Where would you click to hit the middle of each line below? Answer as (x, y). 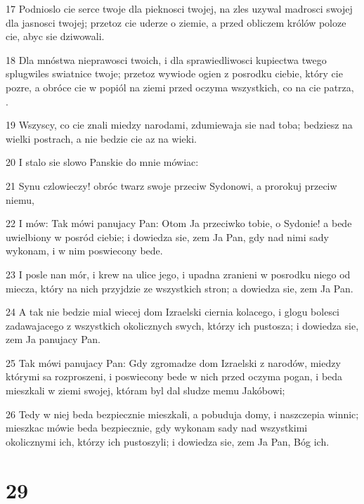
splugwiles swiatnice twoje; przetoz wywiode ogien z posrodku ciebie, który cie (174, 73)
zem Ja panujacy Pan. (53, 339)
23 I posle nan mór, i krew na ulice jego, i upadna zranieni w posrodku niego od (178, 274)
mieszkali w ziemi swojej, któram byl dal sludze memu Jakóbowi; (145, 390)
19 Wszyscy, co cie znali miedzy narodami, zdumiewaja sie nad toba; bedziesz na (179, 125)
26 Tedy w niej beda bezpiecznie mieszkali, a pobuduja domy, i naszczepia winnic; (182, 414)
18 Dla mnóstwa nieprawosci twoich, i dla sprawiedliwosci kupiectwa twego (166, 59)
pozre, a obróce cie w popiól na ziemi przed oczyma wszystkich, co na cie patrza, (180, 87)
